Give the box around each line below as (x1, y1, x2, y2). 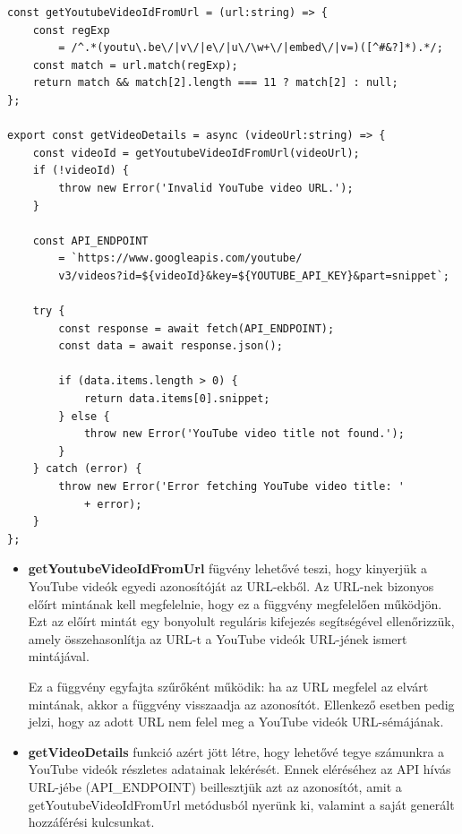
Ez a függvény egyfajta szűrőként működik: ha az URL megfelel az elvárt (28, 676, 429, 695)
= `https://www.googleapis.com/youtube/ (58, 252, 303, 265)
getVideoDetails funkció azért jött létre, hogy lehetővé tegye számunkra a (28, 742, 445, 761)
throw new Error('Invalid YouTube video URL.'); (58, 181, 354, 194)
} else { (58, 409, 110, 423)
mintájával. (28, 647, 90, 666)
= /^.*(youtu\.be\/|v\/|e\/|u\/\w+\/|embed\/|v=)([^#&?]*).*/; (58, 41, 443, 55)
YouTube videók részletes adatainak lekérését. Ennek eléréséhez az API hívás (28, 760, 451, 778)
